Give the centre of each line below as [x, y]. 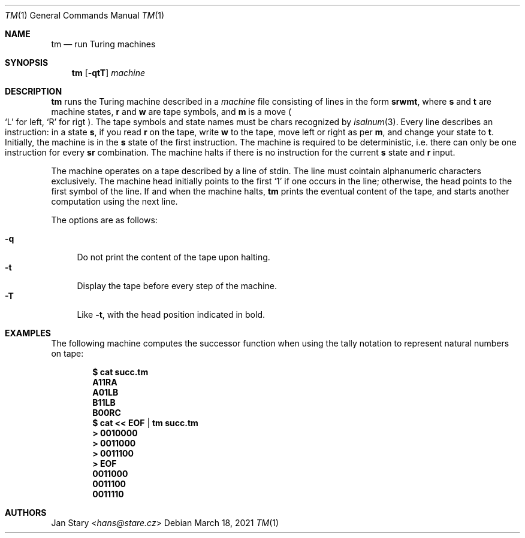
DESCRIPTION [34, 91]
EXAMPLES [28, 333]
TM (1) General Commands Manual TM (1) [85, 15]
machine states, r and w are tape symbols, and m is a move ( [171, 112]
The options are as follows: [104, 220]
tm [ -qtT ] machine [108, 73]
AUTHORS [26, 513]
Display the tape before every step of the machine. [177, 286]
